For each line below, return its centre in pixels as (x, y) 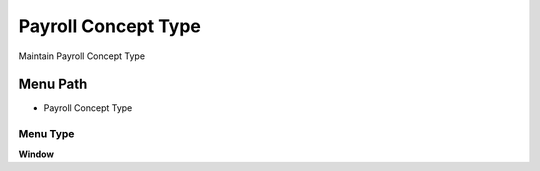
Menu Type (46, 134)
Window (36, 154)
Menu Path (53, 84)
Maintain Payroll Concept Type (81, 56)
